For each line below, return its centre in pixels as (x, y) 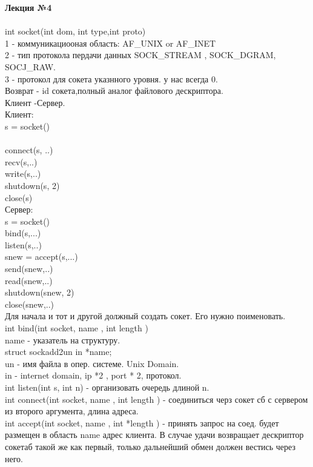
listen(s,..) (23, 244)
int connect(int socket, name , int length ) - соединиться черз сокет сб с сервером (156, 399)
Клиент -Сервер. (35, 102)
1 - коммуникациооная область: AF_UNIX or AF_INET (110, 43)
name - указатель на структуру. (63, 339)
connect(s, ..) (29, 150)
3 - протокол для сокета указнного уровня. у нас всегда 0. (111, 78)
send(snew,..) (29, 269)
